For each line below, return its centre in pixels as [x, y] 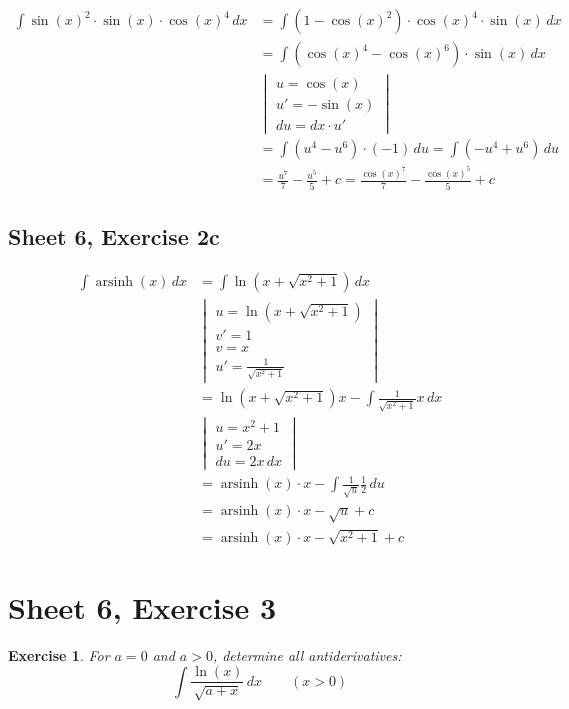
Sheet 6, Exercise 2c [114, 236]
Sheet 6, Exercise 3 [142, 606]
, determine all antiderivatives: [307, 654]
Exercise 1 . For [59, 654]
